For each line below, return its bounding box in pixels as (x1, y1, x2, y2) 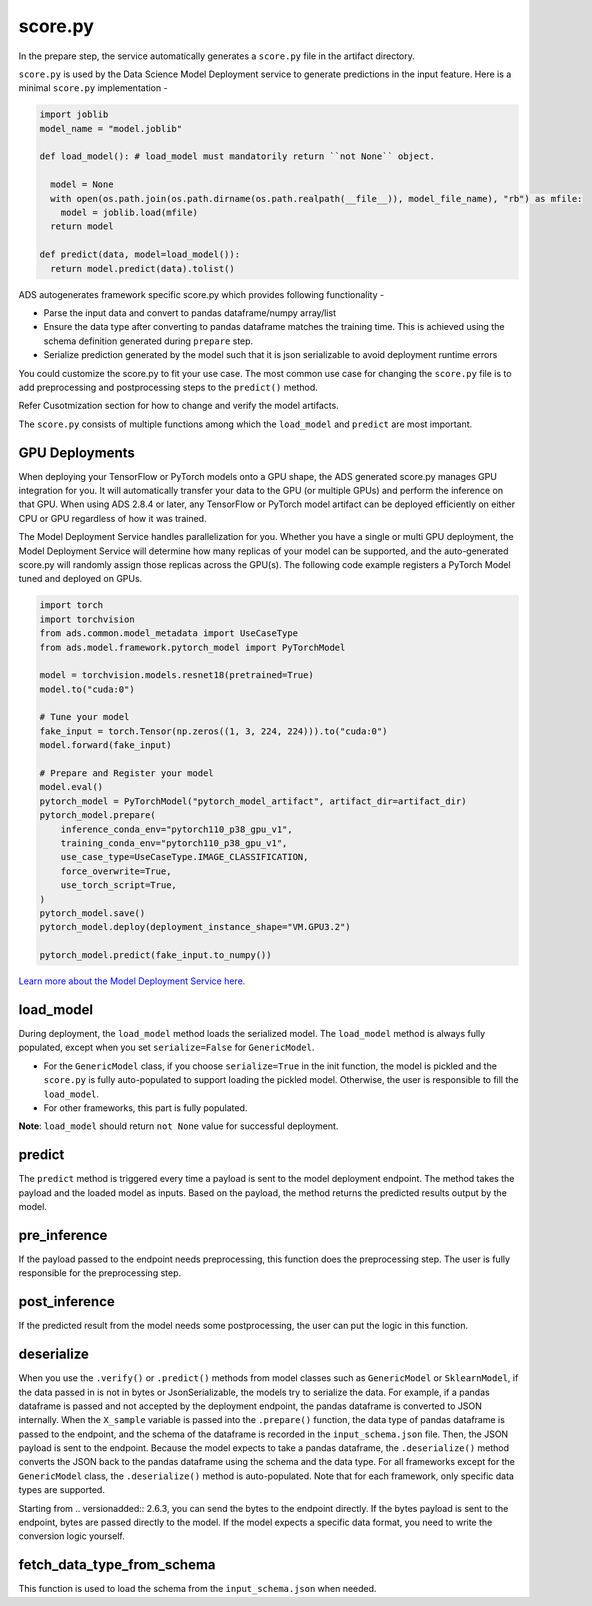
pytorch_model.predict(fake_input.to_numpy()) (39, 950, 272, 961)
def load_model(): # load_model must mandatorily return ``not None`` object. (39, 151, 435, 162)
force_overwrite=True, (60, 865, 172, 877)
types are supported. (18, 1484, 105, 1496)
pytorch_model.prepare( (39, 810, 157, 821)
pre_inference (18, 1226, 108, 1244)
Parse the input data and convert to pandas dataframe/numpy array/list (43, 306, 337, 319)
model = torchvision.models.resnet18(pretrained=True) (39, 670, 314, 681)
